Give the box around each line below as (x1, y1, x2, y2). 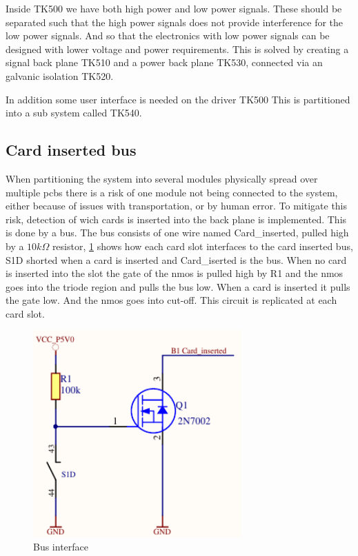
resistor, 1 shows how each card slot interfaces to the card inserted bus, (52, 238, 353, 253)
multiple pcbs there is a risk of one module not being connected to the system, (6, 185, 338, 199)
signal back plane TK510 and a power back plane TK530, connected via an (6, 55, 323, 70)
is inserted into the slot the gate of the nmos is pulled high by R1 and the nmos (6, 266, 344, 280)
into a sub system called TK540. (6, 105, 142, 120)
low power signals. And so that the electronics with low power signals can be (6, 28, 330, 43)
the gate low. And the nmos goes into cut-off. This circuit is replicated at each (6, 293, 337, 307)
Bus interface (33, 539, 89, 554)
